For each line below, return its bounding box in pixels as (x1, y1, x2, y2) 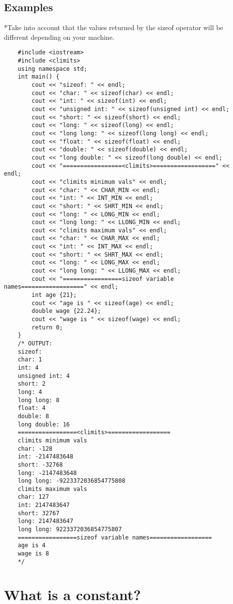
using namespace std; (17, 65, 87, 72)
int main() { (17, 73, 60, 81)
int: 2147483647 (17, 502, 70, 509)
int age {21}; (31, 292, 77, 299)
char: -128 (17, 445, 53, 452)
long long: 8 (17, 396, 60, 404)
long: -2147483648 (17, 469, 77, 476)
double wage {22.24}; (31, 308, 101, 315)
